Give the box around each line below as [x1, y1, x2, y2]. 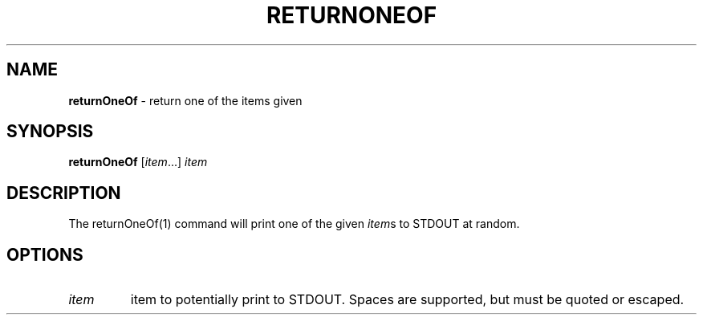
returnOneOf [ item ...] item [68, 155, 208, 169]
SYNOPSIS [6, 121, 94, 142]
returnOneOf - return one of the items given [68, 93, 303, 108]
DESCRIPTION [6, 182, 121, 203]
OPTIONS [6, 244, 83, 265]
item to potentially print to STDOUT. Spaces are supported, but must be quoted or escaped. [130, 291, 685, 308]
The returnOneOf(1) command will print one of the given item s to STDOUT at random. [68, 217, 520, 231]
